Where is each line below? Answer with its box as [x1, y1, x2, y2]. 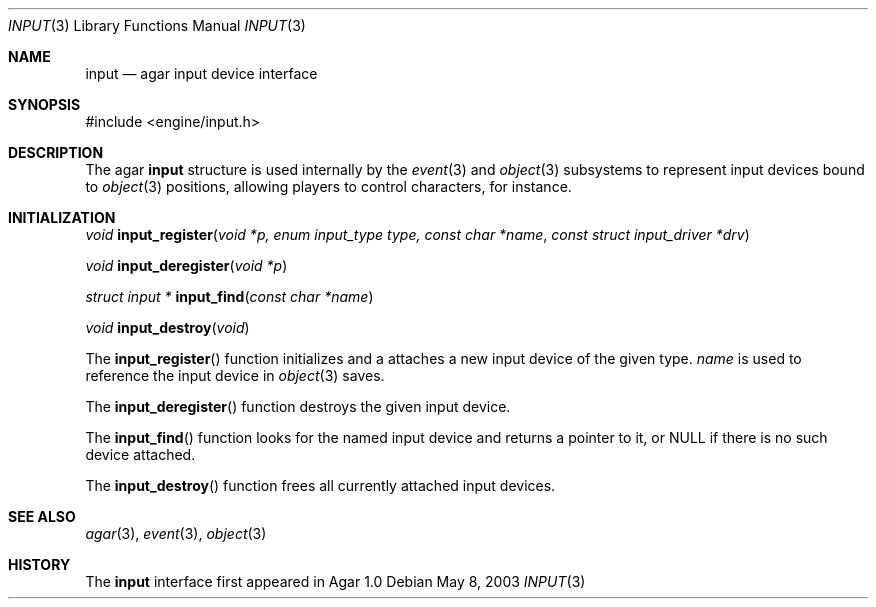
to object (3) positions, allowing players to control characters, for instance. [85, 178, 572, 195]
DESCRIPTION [8, 144, 104, 161]
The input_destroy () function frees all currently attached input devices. [85, 477, 556, 494]
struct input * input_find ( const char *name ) [85, 288, 374, 305]
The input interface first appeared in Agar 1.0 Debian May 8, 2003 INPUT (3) [85, 573, 586, 590]
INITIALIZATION [8, 209, 116, 226]
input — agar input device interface [85, 65, 318, 82]
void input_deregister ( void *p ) [85, 257, 288, 274]
